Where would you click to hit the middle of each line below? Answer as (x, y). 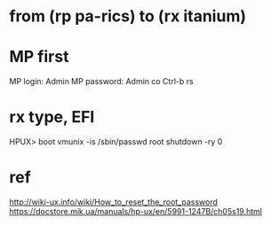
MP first (39, 57)
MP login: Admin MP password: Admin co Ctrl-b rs (101, 81)
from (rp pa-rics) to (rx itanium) (128, 16)
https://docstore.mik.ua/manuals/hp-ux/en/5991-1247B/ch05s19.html (135, 211)
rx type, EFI (52, 117)
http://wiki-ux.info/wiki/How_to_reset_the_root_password (113, 202)
